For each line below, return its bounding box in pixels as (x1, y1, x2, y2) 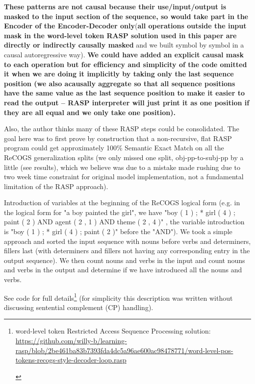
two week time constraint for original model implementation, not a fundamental (4, 171, 244, 182)
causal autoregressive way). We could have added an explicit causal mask (4, 49, 244, 59)
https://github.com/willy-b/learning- (15, 336, 127, 346)
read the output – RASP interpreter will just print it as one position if (4, 97, 250, 107)
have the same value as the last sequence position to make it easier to (4, 88, 245, 98)
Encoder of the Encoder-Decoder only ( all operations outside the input (4, 21, 247, 31)
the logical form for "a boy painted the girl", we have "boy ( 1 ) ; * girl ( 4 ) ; (4, 207, 236, 217)
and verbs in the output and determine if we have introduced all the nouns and (4, 264, 242, 275)
